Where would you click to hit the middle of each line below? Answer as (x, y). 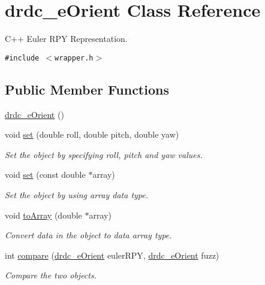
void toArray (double (43, 215)
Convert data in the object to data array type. (88, 235)
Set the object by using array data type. (77, 194)
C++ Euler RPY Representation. (66, 39)
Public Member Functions (87, 89)
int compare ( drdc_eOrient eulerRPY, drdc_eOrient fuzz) (112, 255)
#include (22, 58)
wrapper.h (74, 58)
